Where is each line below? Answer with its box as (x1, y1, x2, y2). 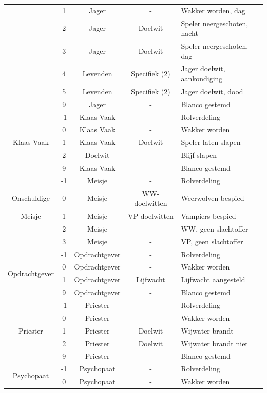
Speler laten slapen (181, 137, 241, 148)
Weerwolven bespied (181, 193, 244, 203)
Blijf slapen (181, 150, 217, 160)
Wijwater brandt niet (181, 338, 248, 348)
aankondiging (181, 73, 223, 84)
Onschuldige (11, 193, 50, 203)
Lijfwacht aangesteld (181, 274, 245, 285)
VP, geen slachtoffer (181, 236, 243, 246)
